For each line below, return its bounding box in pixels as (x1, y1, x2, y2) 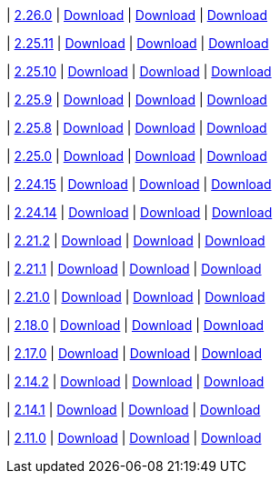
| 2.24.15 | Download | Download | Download (6, 176, 272, 192)
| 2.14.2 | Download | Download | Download (6, 374, 265, 389)
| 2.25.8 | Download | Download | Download (6, 120, 267, 135)
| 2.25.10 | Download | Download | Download (6, 64, 272, 79)
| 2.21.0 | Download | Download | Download (6, 289, 265, 305)
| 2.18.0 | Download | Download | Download (6, 317, 265, 333)
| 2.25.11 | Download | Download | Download (6, 35, 269, 51)
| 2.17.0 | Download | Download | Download (6, 346, 262, 361)
